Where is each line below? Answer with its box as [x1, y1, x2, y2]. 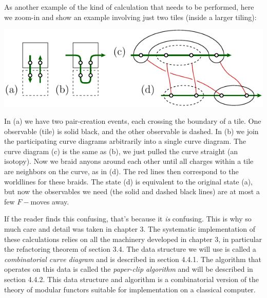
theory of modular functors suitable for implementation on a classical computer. [4, 284, 256, 294]
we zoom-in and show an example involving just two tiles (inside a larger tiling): [4, 11, 257, 22]
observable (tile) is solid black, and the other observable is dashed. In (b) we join [4, 125, 259, 136]
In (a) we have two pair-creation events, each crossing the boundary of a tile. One [4, 116, 261, 126]
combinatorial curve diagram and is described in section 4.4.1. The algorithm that [4, 253, 262, 264]
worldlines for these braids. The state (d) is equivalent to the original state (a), [4, 176, 253, 187]
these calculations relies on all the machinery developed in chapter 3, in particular [4, 233, 262, 244]
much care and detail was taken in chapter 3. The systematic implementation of [4, 223, 256, 234]
